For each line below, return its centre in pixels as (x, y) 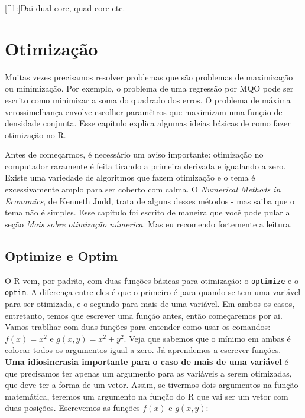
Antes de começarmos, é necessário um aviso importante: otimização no (134, 154)
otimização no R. (35, 134)
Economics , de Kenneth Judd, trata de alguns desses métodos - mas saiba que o (150, 200)
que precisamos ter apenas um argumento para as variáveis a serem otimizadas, (148, 373)
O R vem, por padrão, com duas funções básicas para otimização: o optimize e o (152, 280)
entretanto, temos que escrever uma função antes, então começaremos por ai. (144, 315)
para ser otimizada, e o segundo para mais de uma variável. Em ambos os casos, (150, 303)
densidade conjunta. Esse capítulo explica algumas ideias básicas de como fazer (148, 123)
